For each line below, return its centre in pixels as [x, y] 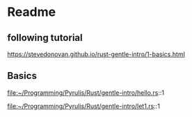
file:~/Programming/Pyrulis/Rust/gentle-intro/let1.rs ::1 [83, 106]
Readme [32, 12]
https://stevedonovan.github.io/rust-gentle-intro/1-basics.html [96, 54]
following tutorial [45, 38]
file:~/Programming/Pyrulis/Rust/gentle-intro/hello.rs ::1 [86, 92]
